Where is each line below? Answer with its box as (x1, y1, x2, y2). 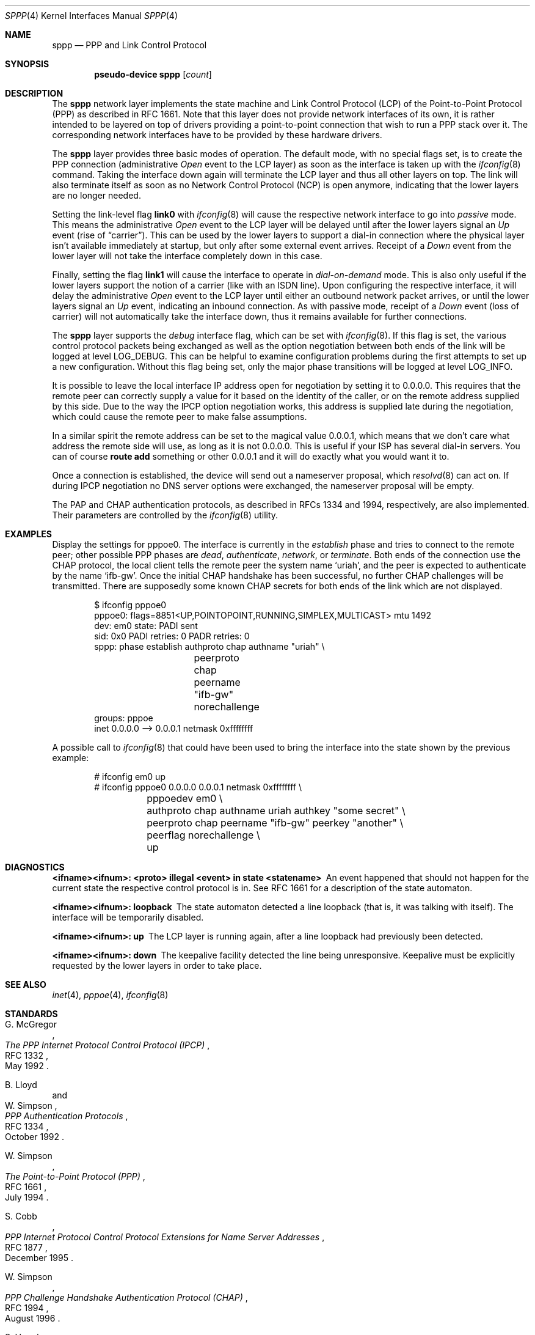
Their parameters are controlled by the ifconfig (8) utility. (52, 510, 278, 520)
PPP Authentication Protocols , (5, 1111, 128, 1121)
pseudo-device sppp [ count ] (94, 69, 212, 79)
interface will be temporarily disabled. (52, 912, 204, 922)
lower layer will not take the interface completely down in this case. (52, 251, 322, 261)
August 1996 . (5, 1313, 60, 1323)
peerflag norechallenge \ (147, 829, 260, 841)
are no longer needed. (52, 190, 141, 200)
